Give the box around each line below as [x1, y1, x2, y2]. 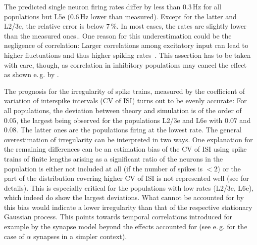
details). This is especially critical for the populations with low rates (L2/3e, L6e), [4, 182, 254, 193]
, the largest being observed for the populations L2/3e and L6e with [16, 115, 223, 125]
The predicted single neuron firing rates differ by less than [4, 1, 181, 11]
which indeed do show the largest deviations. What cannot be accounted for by [4, 192, 244, 203]
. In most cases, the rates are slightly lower [116, 21, 247, 31]
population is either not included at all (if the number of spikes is [4, 163, 203, 173]
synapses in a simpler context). [33, 231, 127, 241]
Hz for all [193, 1, 221, 11]
